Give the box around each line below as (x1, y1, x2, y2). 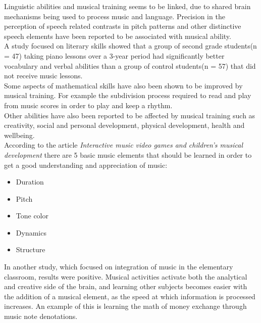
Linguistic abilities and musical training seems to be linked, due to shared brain (4, 1, 251, 11)
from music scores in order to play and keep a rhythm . (4, 100, 173, 110)
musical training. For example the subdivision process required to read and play (4, 90, 251, 101)
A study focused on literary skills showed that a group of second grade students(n (4, 40, 257, 51)
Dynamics (16, 227, 46, 238)
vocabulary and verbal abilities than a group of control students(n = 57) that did (4, 60, 256, 71)
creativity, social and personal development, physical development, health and (4, 120, 245, 130)
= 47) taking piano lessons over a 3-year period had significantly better (4, 50, 225, 61)
